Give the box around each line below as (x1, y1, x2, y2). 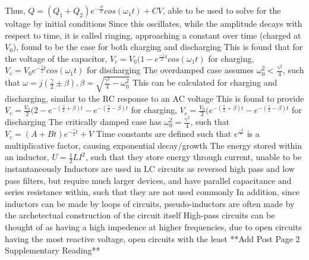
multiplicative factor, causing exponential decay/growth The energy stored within (5, 139, 302, 151)
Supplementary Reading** (5, 244, 100, 256)
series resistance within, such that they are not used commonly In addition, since (5, 186, 300, 198)
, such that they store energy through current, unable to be (85, 151, 302, 163)
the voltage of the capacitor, (5, 52, 108, 64)
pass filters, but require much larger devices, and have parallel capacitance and (5, 174, 292, 186)
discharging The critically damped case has (5, 115, 162, 128)
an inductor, (5, 151, 49, 163)
